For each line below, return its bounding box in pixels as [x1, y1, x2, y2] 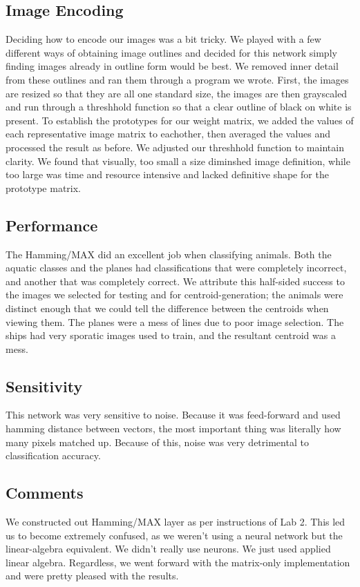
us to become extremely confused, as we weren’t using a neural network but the [6, 528, 343, 542]
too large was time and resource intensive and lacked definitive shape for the [6, 167, 329, 182]
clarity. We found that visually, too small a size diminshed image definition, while [6, 153, 350, 168]
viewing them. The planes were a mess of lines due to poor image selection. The [6, 314, 344, 329]
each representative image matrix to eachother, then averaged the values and [6, 126, 331, 141]
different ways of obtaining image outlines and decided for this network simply [6, 45, 337, 59]
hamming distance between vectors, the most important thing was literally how [6, 421, 341, 436]
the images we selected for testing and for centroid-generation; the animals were [6, 287, 343, 302]
